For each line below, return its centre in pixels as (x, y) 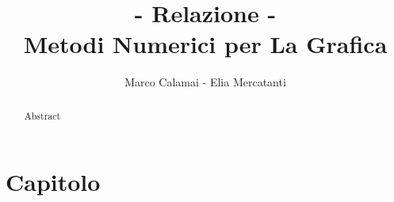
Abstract (42, 115)
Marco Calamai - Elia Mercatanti (205, 82)
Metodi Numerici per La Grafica (205, 44)
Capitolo (53, 182)
